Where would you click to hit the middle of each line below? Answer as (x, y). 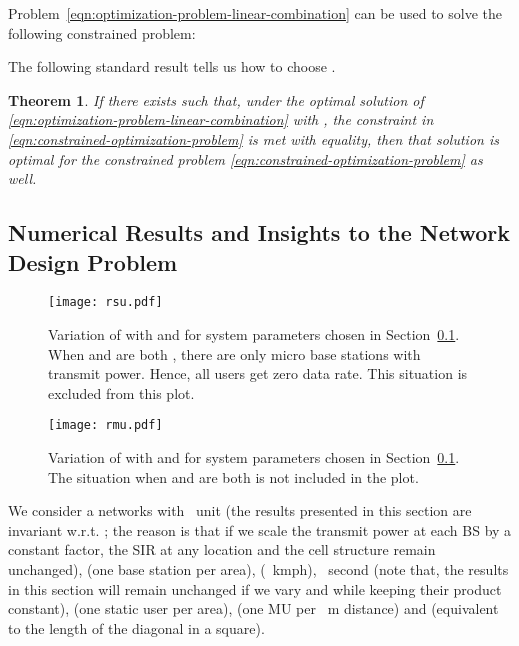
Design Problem (93, 261)
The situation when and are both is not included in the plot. (233, 476)
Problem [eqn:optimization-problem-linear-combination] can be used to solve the (255, 13)
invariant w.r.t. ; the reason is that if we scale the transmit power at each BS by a (260, 529)
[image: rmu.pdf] (105, 425)
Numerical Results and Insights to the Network (259, 232)
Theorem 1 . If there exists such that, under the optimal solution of (216, 99)
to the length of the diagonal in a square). (136, 627)
